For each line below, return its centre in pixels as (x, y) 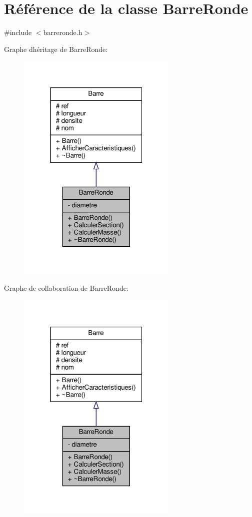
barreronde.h (63, 32)
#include (18, 32)
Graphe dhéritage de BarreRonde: (56, 49)
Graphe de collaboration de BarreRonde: (66, 287)
